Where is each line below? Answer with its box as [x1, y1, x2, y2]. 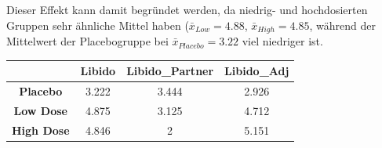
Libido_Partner [126, 63, 214, 79]
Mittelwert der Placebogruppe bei [6, 33, 169, 49]
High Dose [12, 121, 70, 138]
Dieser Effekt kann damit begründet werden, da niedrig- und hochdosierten [6, 2, 368, 17]
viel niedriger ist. [242, 33, 323, 49]
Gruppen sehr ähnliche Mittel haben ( [6, 16, 189, 33]
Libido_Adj [224, 63, 289, 79]
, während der [309, 16, 376, 33]
